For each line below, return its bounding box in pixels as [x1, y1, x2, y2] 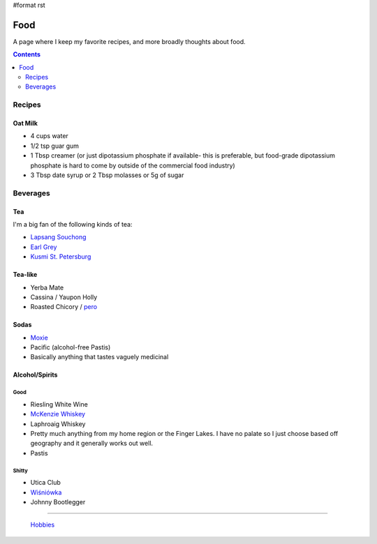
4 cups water [30, 132, 69, 140]
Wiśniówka [30, 488, 62, 497]
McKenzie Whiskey [30, 410, 86, 418]
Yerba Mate [30, 283, 64, 292]
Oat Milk [13, 119, 38, 128]
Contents [13, 50, 41, 59]
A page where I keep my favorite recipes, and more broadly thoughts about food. [13, 37, 246, 45]
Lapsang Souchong [30, 233, 87, 241]
